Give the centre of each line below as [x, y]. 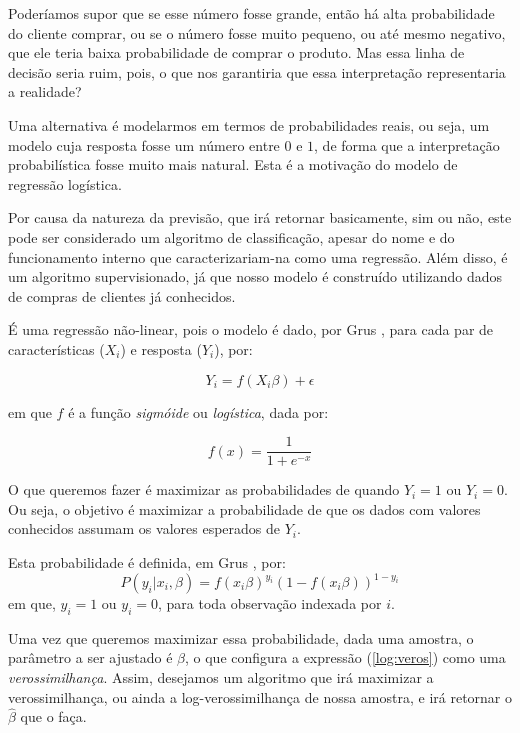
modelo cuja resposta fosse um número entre [144, 144]
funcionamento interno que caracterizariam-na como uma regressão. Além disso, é [258, 256]
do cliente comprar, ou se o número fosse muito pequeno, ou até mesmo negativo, [257, 32]
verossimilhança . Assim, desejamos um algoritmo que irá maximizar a [221, 677]
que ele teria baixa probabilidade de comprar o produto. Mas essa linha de [236, 52]
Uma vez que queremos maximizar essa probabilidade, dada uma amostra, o [241, 637]
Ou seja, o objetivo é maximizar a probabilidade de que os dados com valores [244, 508]
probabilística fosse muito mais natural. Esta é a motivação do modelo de [233, 164]
